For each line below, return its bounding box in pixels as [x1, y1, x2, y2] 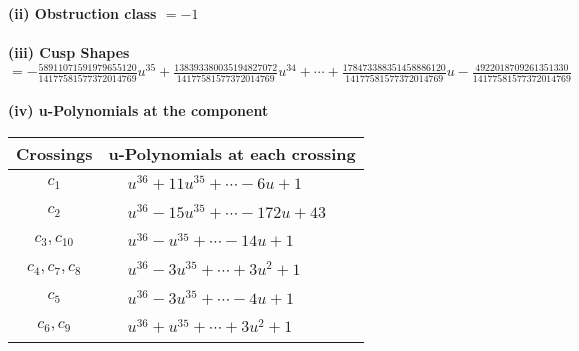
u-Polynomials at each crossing [108, 141, 356, 165]
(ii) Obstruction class [8, 3, 157, 23]
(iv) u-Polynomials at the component [8, 100, 269, 121]
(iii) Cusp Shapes [8, 42, 130, 63]
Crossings [16, 141, 93, 165]
